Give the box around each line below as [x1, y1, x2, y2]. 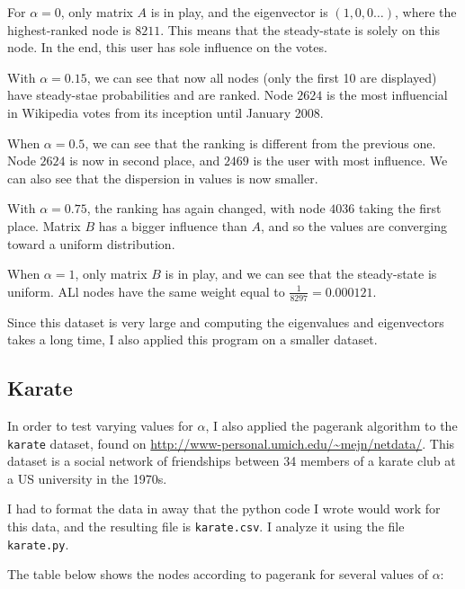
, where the [395, 3, 457, 21]
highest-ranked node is [7, 20, 131, 39]
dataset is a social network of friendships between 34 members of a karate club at [7, 451, 456, 470]
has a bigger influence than [98, 216, 247, 235]
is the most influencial [326, 85, 448, 104]
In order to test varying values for [7, 415, 193, 434]
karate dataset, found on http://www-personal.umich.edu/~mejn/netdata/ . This [7, 433, 455, 452]
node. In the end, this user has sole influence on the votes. [7, 38, 327, 57]
